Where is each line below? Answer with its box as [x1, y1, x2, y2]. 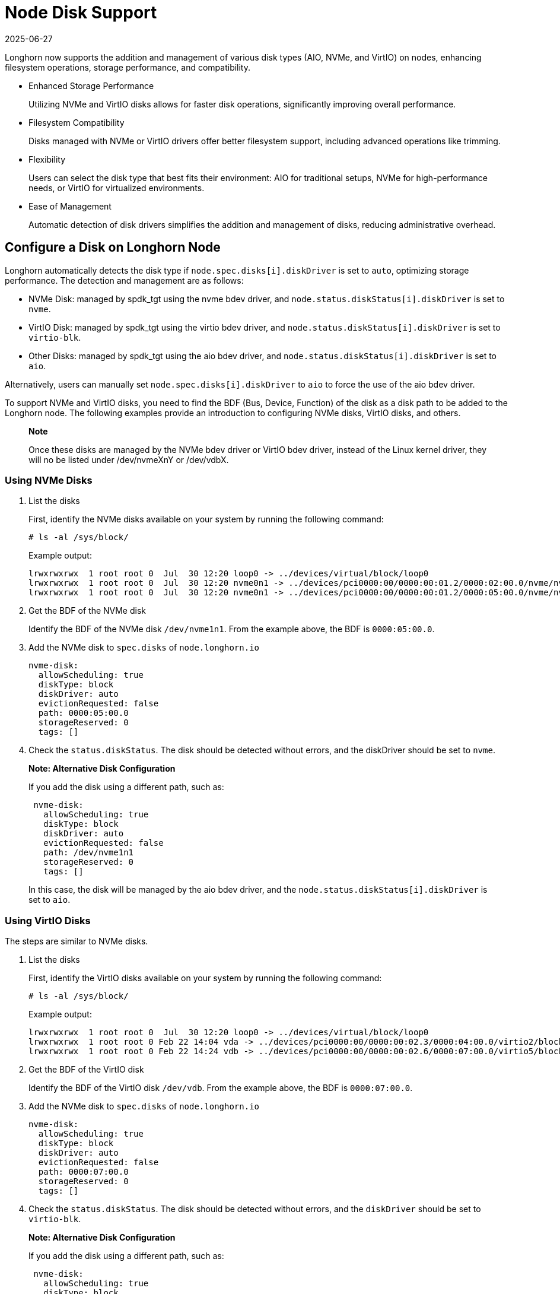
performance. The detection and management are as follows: [5, 275, 244, 286]
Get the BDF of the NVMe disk [28, 605, 147, 616]
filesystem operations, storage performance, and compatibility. [5, 62, 251, 72]
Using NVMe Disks [5, 474, 93, 486]
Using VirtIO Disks [5, 914, 91, 927]
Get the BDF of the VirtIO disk [28, 1064, 144, 1075]
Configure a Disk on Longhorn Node [5, 240, 221, 255]
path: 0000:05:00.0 [38, 708, 129, 718]
